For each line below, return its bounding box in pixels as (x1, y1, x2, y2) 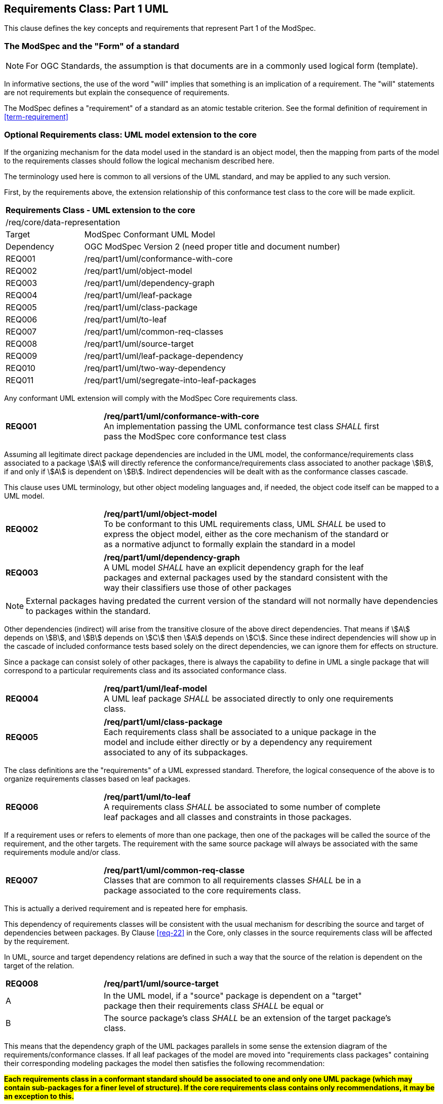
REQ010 (6, 362, 35, 373)
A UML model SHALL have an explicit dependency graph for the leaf (104, 562, 364, 573)
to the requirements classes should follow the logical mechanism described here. (4, 156, 274, 165)
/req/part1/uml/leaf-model (104, 683, 207, 693)
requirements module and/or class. (4, 847, 120, 856)
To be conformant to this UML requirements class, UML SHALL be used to (104, 518, 386, 529)
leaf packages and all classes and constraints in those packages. (104, 811, 352, 822)
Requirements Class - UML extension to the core (6, 205, 195, 215)
